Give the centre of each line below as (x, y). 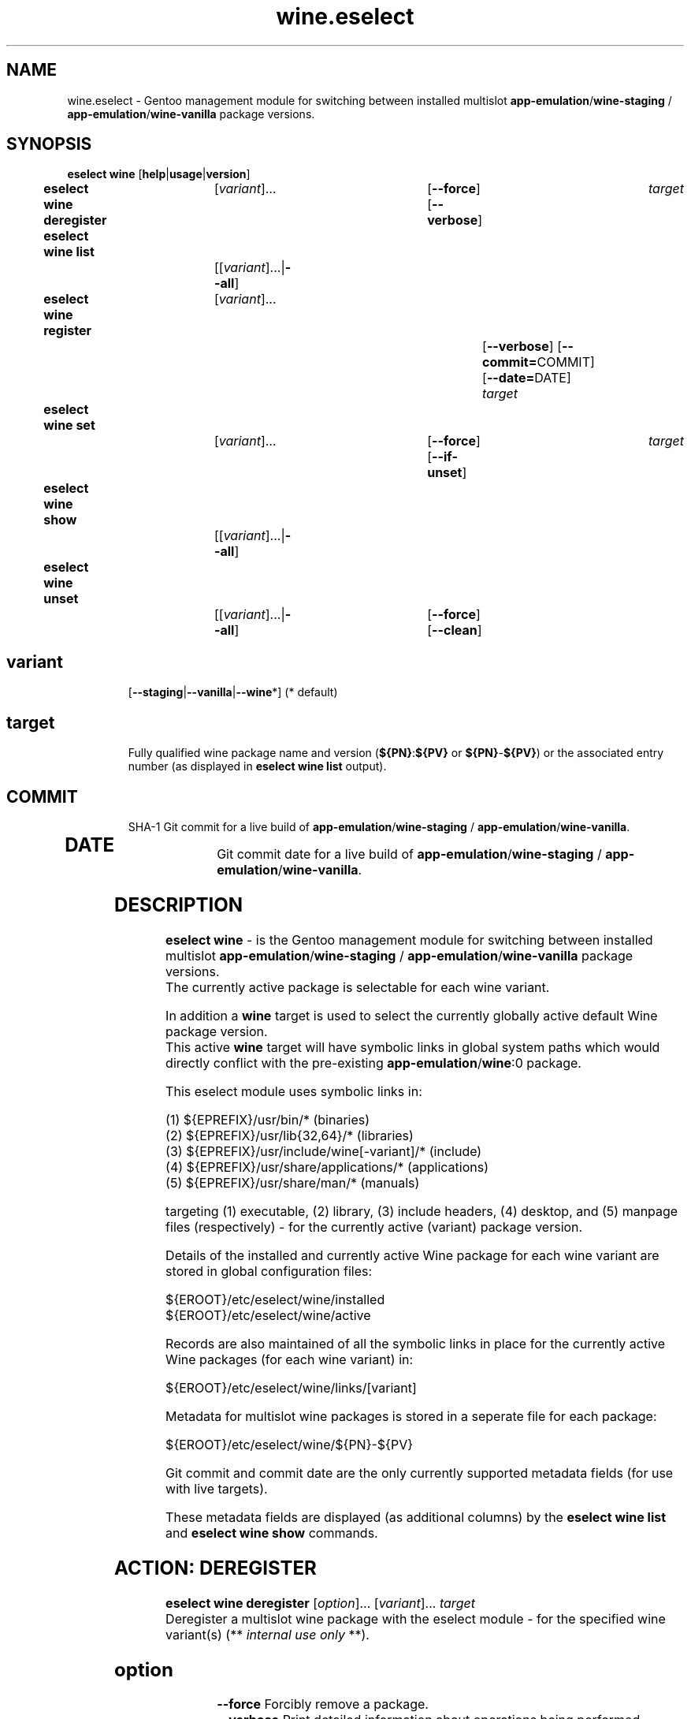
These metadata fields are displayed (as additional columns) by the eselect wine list (416, 1517)
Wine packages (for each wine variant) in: (290, 1359)
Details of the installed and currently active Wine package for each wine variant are (412, 1255)
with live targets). (217, 1488)
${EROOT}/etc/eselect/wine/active (268, 1315)
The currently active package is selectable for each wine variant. (358, 987)
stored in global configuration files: (269, 1271)
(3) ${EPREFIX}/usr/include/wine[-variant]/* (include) (324, 1151)
